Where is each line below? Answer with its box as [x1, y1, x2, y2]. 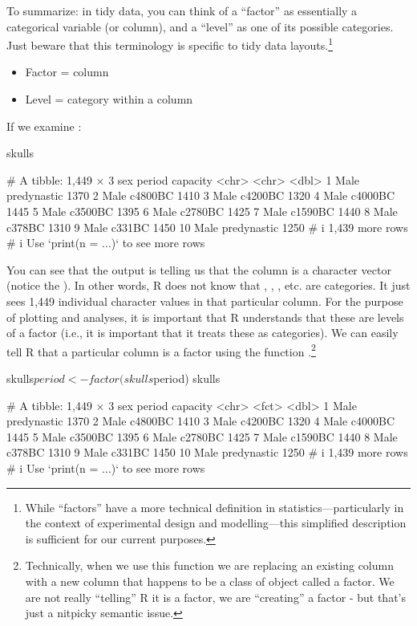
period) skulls [153, 370, 221, 386]
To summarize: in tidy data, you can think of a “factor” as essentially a [6, 2, 358, 18]
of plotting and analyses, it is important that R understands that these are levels [6, 308, 404, 325]
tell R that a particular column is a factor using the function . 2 [6, 340, 316, 360]
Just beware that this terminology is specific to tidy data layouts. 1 [6, 35, 334, 53]
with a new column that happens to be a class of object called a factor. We [25, 572, 395, 589]
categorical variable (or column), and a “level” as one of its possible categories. [6, 18, 394, 35]
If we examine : [6, 117, 82, 134]
